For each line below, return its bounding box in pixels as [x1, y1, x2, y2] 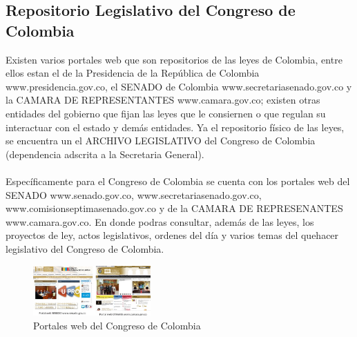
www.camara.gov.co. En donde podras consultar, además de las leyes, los [6, 214, 314, 229]
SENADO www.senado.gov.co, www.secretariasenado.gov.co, [6, 187, 262, 202]
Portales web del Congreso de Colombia [33, 318, 201, 332]
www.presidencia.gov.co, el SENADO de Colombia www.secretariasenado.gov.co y [6, 79, 352, 93]
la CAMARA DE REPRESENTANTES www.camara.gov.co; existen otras [6, 93, 320, 107]
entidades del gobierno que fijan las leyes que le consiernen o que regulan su [6, 106, 326, 120]
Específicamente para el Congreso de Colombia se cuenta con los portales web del [6, 173, 350, 188]
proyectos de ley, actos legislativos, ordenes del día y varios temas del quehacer [6, 228, 339, 242]
